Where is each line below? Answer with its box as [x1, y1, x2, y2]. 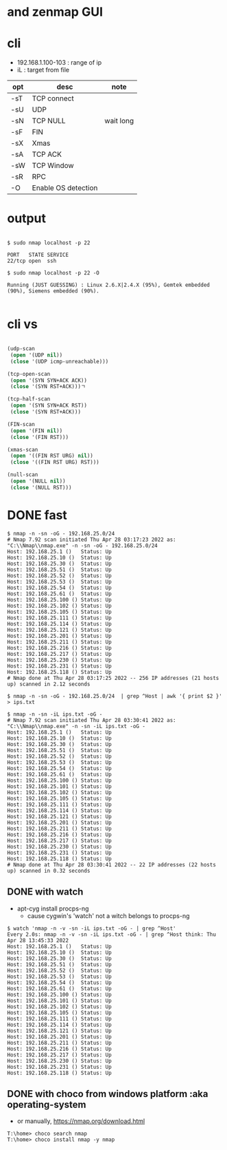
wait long [104, 116, 134, 126]
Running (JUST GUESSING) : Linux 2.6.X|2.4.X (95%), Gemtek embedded [7, 281, 211, 289]
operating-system [7, 1098, 86, 1110]
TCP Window [32, 161, 74, 171]
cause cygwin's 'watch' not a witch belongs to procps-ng [27, 911, 190, 919]
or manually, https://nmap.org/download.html [16, 1117, 145, 1125]
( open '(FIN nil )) [10, 427, 63, 434]
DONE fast [7, 507, 67, 523]
